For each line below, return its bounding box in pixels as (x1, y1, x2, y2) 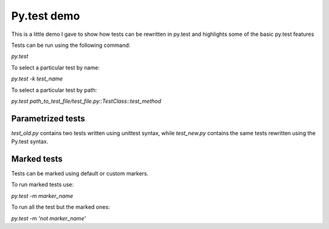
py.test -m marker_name (11, 192, 73, 199)
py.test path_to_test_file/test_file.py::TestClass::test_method (11, 97, 161, 105)
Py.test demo (11, 9, 80, 23)
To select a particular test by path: (11, 86, 97, 94)
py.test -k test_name (11, 75, 63, 82)
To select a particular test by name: (11, 64, 100, 71)
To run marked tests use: (11, 181, 74, 188)
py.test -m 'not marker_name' (11, 214, 87, 222)
